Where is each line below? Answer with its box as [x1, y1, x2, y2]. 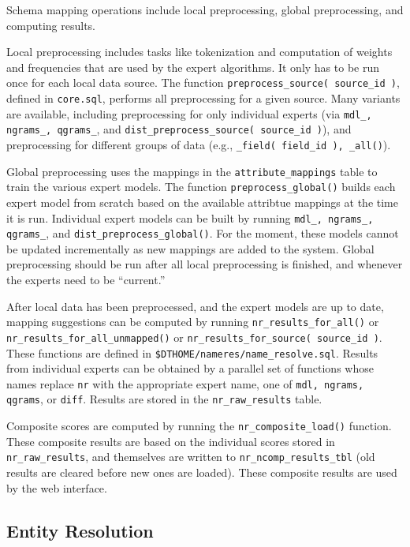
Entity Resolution [6, 518, 154, 542]
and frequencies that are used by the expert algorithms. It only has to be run [6, 58, 380, 75]
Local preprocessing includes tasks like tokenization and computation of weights [6, 43, 393, 60]
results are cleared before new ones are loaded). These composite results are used [6, 464, 397, 481]
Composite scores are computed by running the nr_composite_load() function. [6, 418, 392, 434]
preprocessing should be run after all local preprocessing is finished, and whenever [6, 256, 403, 272]
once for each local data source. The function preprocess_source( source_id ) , [6, 74, 400, 91]
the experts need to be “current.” [6, 272, 166, 288]
